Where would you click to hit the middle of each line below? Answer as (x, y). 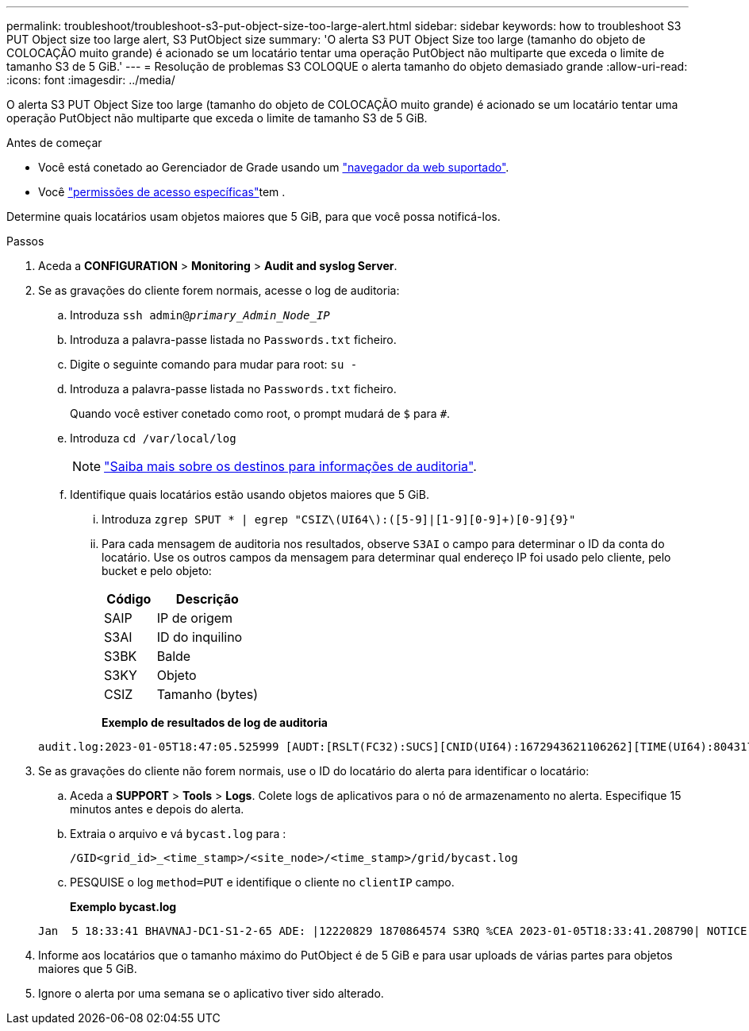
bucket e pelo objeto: (157, 571)
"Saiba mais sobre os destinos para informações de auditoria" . (290, 466)
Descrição (207, 599)
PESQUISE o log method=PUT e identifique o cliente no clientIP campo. (262, 882)
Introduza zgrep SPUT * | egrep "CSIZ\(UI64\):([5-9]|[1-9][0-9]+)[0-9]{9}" (339, 519)
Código (129, 599)
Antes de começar (54, 143)
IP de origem (195, 618)
